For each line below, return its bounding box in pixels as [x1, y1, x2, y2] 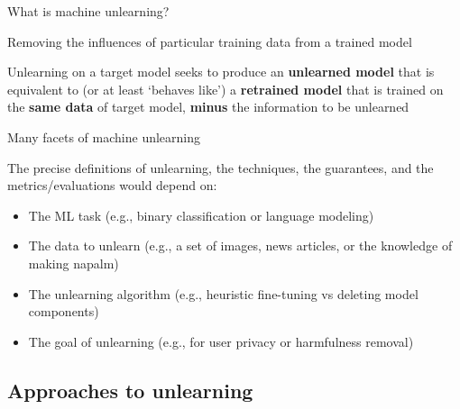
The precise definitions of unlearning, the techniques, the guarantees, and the [7, 158, 434, 177]
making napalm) [28, 253, 119, 272]
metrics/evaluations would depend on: [7, 176, 217, 195]
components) [28, 302, 99, 321]
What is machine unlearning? [7, 2, 170, 20]
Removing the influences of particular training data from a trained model [7, 32, 412, 50]
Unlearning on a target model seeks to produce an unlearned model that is [7, 62, 435, 81]
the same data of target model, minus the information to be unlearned [7, 97, 409, 116]
